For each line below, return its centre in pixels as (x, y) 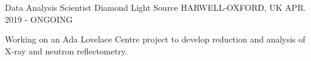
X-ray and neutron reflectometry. (66, 51)
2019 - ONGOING (39, 19)
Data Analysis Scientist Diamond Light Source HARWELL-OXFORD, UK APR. (155, 7)
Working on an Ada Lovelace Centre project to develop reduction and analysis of (155, 39)
